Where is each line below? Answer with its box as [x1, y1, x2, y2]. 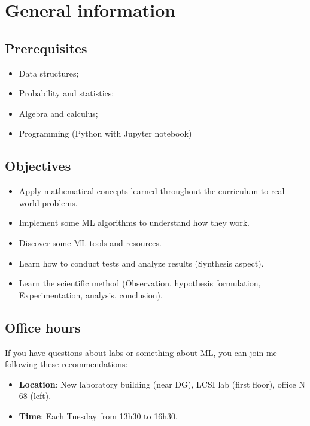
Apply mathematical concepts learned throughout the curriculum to [19, 185, 269, 197]
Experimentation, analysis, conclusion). [19, 288, 163, 301]
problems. [42, 196, 78, 209]
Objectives [5, 156, 71, 175]
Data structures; [19, 67, 79, 79]
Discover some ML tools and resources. [19, 236, 162, 249]
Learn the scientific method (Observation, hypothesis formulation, [19, 277, 261, 289]
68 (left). [19, 389, 51, 402]
